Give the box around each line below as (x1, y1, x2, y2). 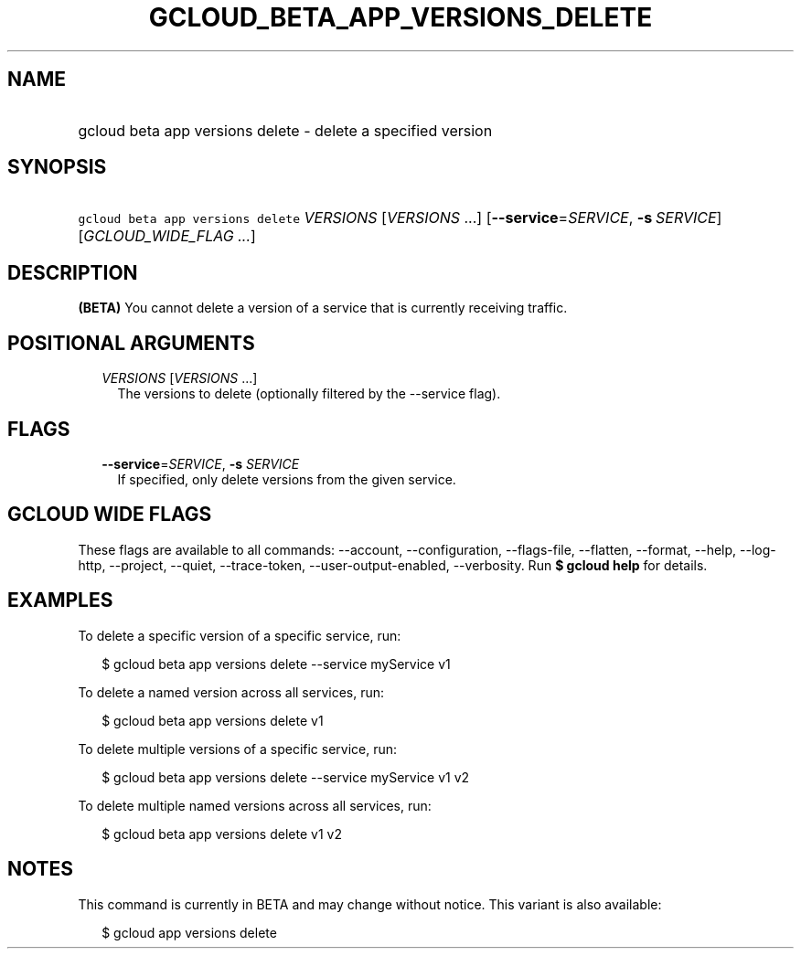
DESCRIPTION (7, 260, 138, 284)
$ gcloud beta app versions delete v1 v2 (101, 825, 342, 842)
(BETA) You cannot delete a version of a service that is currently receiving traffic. (78, 300, 568, 316)
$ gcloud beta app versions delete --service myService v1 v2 (101, 769, 470, 785)
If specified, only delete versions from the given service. (117, 471, 456, 487)
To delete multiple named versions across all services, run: (78, 797, 432, 813)
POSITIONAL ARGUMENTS (7, 331, 255, 355)
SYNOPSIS (7, 155, 107, 179)
